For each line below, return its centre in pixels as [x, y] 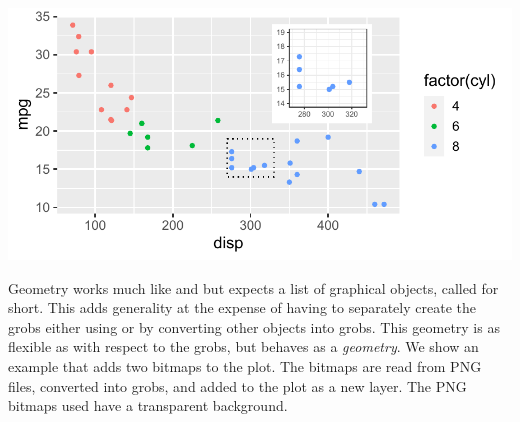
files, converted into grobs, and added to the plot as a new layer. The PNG [237, 385]
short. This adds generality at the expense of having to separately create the [242, 307]
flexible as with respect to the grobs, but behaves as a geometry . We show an [243, 346]
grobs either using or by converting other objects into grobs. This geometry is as [254, 326]
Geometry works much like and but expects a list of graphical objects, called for [253, 287]
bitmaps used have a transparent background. [148, 405]
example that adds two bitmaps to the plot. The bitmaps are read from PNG [245, 365]
